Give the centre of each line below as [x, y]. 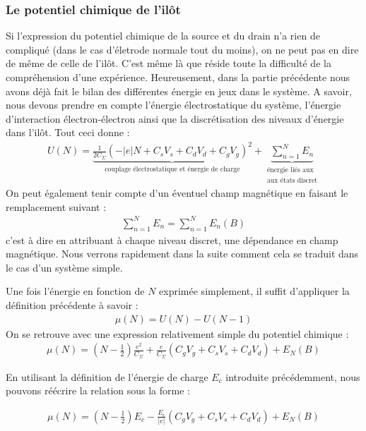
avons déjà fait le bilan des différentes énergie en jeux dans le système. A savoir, [179, 91]
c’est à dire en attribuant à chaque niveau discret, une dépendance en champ [172, 239]
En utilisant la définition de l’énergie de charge [107, 376]
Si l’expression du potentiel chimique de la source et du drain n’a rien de [163, 36]
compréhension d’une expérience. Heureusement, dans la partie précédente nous [178, 77]
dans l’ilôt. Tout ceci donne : [68, 132]
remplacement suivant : [56, 206]
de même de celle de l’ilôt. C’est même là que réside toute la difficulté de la [169, 63]
